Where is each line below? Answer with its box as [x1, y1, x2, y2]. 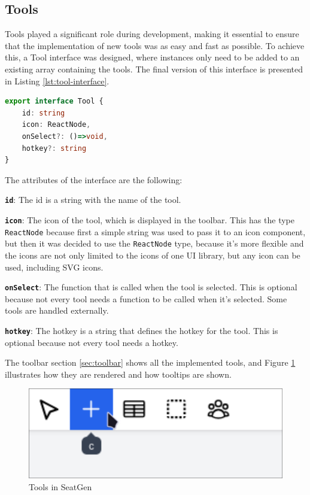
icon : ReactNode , [22, 120, 91, 129]
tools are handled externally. [5, 304, 109, 317]
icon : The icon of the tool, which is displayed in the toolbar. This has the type [5, 213, 294, 226]
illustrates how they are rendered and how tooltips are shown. [5, 368, 232, 380]
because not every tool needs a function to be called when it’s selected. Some [5, 292, 287, 305]
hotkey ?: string [22, 144, 87, 153]
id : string [22, 108, 65, 117]
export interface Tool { [5, 97, 104, 106]
